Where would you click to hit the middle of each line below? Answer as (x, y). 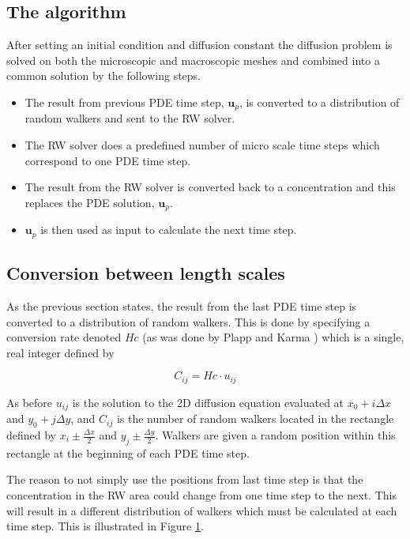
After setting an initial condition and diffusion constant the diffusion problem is (199, 45)
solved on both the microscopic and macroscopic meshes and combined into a (193, 60)
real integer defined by (60, 352)
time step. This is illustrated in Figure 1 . (105, 526)
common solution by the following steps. (104, 75)
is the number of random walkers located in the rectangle (255, 418)
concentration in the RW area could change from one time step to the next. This (201, 494)
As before (30, 402)
